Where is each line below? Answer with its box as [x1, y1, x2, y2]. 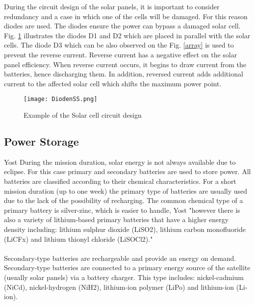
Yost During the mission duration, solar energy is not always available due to [4, 156, 236, 167]
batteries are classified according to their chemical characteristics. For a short [4, 176, 236, 186]
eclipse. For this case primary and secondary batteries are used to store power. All [4, 166, 251, 177]
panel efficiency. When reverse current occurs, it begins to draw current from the [4, 59, 247, 69]
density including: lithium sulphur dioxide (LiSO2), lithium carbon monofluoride [4, 224, 246, 234]
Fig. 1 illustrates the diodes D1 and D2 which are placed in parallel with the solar [4, 30, 251, 40]
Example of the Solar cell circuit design [24, 110, 142, 120]
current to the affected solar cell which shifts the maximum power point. [4, 78, 222, 88]
